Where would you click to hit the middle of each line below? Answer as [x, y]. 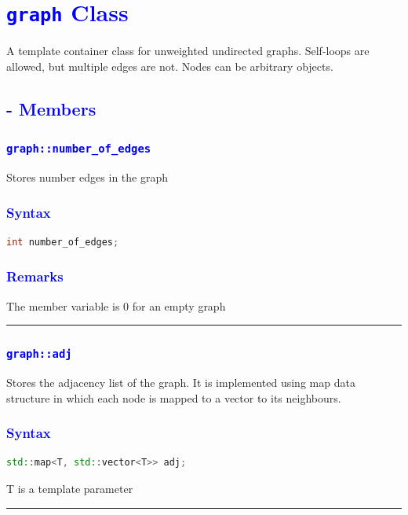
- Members [51, 108]
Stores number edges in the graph [87, 177]
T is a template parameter [70, 488]
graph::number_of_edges [79, 149]
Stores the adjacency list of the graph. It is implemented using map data [181, 382]
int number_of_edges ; [63, 242]
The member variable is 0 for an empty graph [116, 305]
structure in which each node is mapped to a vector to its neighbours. [174, 397]
